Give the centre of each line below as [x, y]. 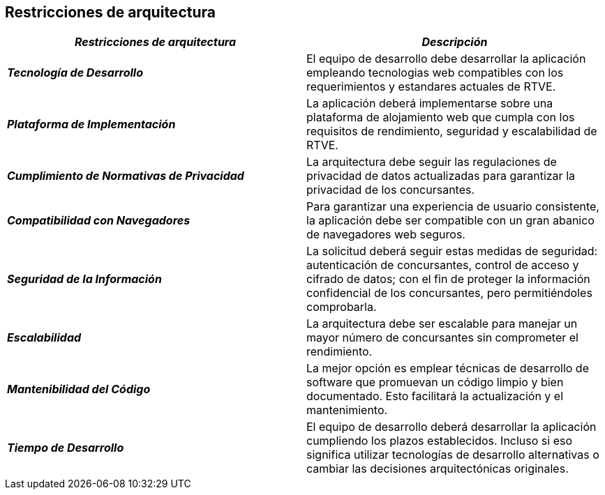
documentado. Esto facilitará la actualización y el [435, 396]
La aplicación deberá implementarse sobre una [430, 104]
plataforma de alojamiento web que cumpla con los [441, 117]
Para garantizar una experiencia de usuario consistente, [453, 207]
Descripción [455, 42]
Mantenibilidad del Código [79, 389]
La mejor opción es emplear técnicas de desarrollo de [448, 368]
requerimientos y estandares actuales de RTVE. [431, 87]
